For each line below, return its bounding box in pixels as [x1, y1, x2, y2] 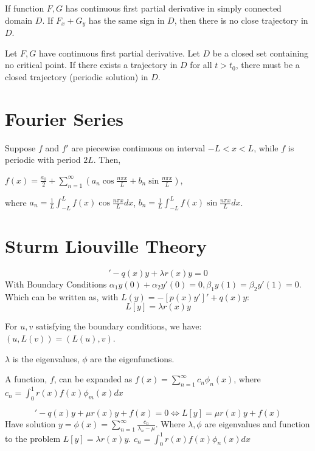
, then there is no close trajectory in [174, 13, 308, 26]
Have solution [5, 418, 56, 430]
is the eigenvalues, [12, 352, 80, 365]
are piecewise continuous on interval [71, 141, 206, 154]
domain [5, 13, 33, 26]
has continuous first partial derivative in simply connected [65, 2, 282, 14]
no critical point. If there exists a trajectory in [5, 58, 178, 71]
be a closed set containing [212, 46, 309, 59]
